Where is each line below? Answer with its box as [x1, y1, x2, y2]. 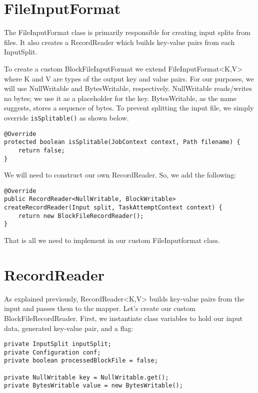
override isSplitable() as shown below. [4, 112, 129, 122]
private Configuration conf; [4, 348, 101, 356]
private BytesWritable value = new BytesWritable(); [4, 382, 183, 389]
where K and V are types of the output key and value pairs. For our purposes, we [4, 73, 254, 83]
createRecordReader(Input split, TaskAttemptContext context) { [4, 204, 222, 211]
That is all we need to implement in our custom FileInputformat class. [4, 235, 220, 245]
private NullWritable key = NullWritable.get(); [4, 373, 169, 381]
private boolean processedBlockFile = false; [4, 357, 158, 364]
